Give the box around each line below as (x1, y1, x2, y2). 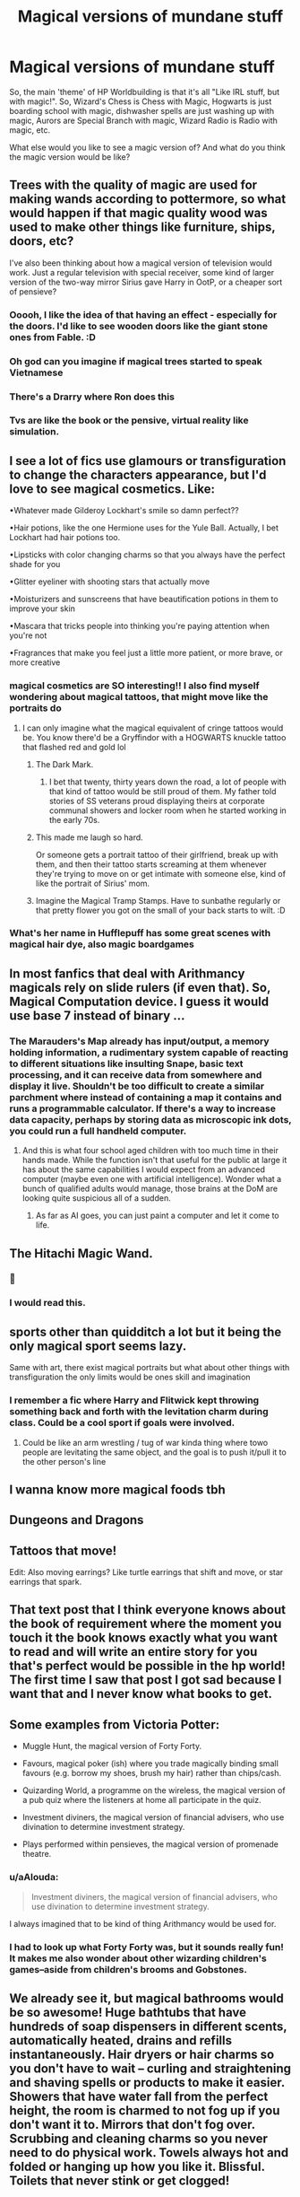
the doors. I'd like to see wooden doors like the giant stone (9, 319, 269, 332)
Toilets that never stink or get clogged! (9, 2173, 230, 2188)
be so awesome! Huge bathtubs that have (9, 2004, 246, 2020)
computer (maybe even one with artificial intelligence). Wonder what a (21, 1174, 282, 1185)
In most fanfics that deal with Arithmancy (9, 966, 245, 981)
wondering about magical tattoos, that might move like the (9, 691, 269, 704)
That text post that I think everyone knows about (9, 1602, 287, 1617)
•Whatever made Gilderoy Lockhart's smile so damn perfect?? (9, 505, 239, 516)
